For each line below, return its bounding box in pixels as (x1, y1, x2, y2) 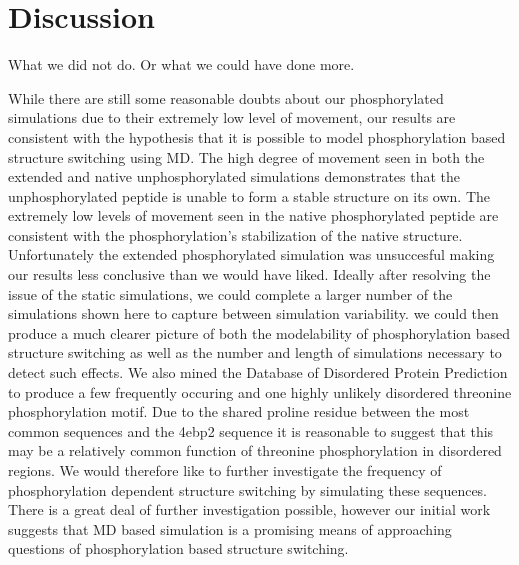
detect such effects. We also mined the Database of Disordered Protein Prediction (8, 362, 508, 383)
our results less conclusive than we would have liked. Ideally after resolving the (8, 264, 491, 285)
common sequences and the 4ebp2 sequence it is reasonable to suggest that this (8, 420, 494, 441)
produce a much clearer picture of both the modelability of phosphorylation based (8, 322, 511, 343)
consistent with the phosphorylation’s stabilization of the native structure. (8, 224, 463, 245)
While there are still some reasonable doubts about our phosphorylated (8, 87, 444, 108)
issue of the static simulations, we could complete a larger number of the (8, 283, 453, 304)
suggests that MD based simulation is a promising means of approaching (8, 518, 452, 539)
